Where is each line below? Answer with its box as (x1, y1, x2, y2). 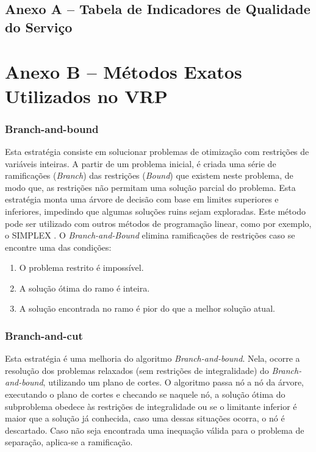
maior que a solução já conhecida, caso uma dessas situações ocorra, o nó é (5, 412, 285, 425)
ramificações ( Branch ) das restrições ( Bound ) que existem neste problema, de (5, 169, 293, 182)
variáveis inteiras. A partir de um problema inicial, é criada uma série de (5, 157, 276, 170)
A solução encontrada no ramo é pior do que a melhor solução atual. (19, 302, 275, 315)
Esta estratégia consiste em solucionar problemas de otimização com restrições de (5, 145, 309, 157)
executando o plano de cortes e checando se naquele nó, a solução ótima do (5, 388, 285, 401)
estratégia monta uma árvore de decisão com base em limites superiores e (5, 193, 279, 206)
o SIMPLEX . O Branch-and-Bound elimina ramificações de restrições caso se (5, 229, 295, 242)
